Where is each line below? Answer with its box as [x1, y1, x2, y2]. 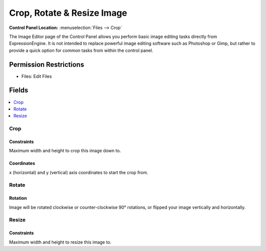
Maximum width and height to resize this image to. [9, 239, 112, 245]
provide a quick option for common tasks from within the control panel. [9, 47, 154, 53]
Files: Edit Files [21, 73, 52, 79]
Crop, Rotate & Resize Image [9, 7, 128, 18]
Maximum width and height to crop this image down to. [9, 148, 121, 154]
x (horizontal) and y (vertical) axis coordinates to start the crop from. [9, 169, 149, 175]
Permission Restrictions [9, 60, 84, 69]
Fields [9, 86, 29, 95]
